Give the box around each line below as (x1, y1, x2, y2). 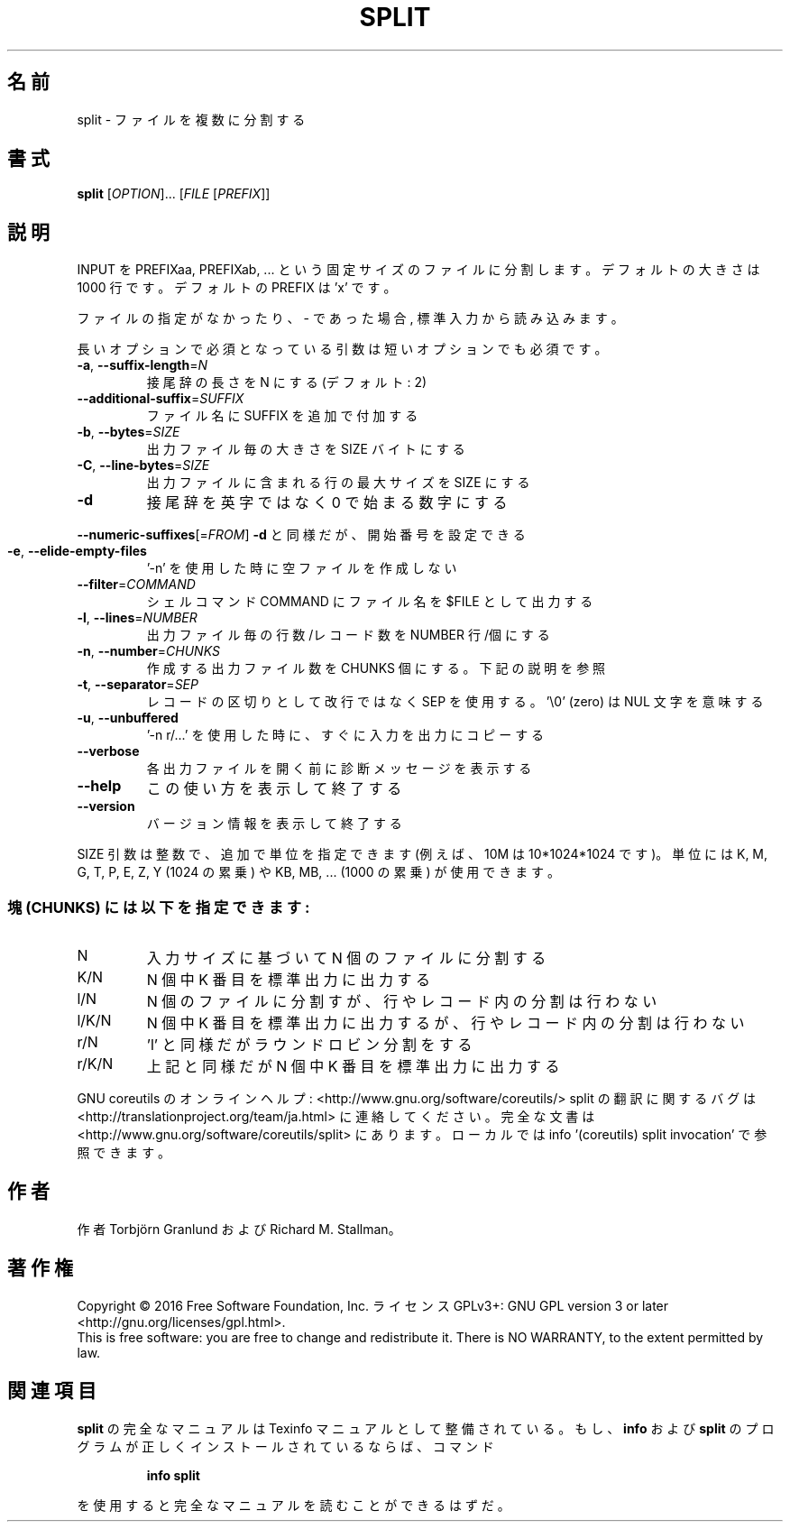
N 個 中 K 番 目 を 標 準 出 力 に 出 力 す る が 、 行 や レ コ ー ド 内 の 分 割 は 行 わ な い (146, 1014, 745, 1033)
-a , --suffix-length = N (77, 357, 207, 373)
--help (77, 777, 122, 796)
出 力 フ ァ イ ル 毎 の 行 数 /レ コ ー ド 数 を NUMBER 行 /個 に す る (146, 627, 550, 643)
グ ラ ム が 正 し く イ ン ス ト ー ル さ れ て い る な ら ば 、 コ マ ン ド (77, 1438, 494, 1454)
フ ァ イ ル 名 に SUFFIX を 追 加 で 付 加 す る (146, 408, 418, 424)
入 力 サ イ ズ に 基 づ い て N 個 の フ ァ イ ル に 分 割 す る (146, 949, 547, 968)
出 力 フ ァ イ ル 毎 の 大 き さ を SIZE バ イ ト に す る (146, 441, 465, 457)
